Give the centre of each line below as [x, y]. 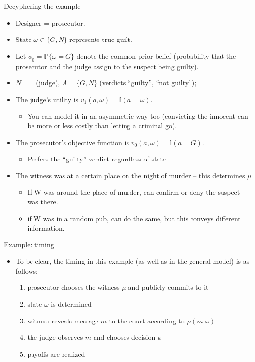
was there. [43, 201]
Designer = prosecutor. [50, 22]
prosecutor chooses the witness [73, 287]
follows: [27, 270]
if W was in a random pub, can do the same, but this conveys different [134, 218]
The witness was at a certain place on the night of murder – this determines [130, 175]
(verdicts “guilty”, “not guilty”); [148, 83]
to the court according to [147, 320]
